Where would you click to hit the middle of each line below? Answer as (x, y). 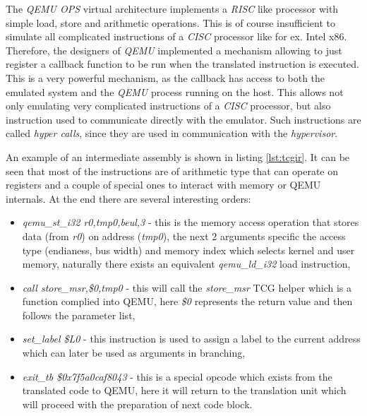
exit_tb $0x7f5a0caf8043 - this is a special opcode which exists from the (177, 376)
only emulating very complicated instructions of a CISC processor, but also (168, 106)
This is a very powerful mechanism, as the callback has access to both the (166, 77)
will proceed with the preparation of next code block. (137, 404)
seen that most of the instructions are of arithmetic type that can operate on (172, 171)
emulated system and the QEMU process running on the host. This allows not (175, 91)
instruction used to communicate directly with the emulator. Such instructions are (183, 119)
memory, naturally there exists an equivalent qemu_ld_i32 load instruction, (186, 264)
